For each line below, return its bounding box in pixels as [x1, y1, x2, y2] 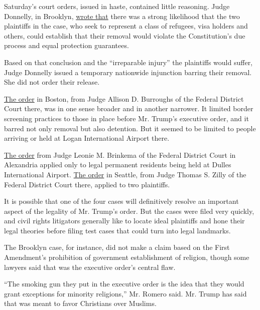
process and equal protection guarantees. [4, 40, 129, 51]
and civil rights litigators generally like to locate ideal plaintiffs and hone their [4, 215, 245, 226]
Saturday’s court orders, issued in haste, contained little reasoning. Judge [4, 1, 230, 11]
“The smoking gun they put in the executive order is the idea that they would [4, 278, 244, 289]
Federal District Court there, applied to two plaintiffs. [4, 179, 170, 189]
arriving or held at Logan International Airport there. [4, 133, 170, 143]
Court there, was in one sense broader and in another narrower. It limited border [4, 103, 253, 114]
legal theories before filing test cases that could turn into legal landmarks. [4, 225, 231, 235]
